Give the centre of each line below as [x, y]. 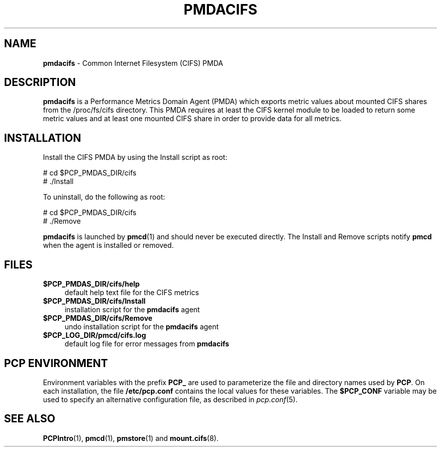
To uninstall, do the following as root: [104, 197]
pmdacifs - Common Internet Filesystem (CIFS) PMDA [133, 63]
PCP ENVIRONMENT [56, 363]
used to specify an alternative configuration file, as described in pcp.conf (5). [170, 399]
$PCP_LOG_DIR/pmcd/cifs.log [95, 335]
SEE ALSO [30, 419]
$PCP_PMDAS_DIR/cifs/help [91, 284]
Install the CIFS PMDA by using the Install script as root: [135, 157]
